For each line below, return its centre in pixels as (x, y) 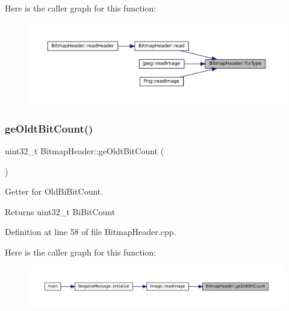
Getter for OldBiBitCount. (54, 191)
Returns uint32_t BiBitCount (60, 211)
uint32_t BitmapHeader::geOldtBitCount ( (85, 151)
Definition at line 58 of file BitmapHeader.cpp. (91, 232)
